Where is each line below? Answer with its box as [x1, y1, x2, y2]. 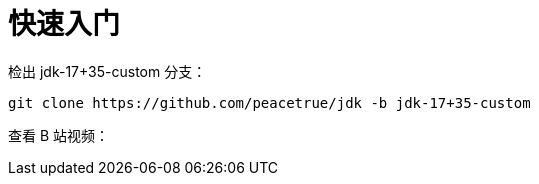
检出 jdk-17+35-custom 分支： [8, 62, 207, 80]
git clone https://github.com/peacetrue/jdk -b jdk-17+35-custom [8, 94, 531, 111]
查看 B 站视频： [8, 126, 110, 144]
